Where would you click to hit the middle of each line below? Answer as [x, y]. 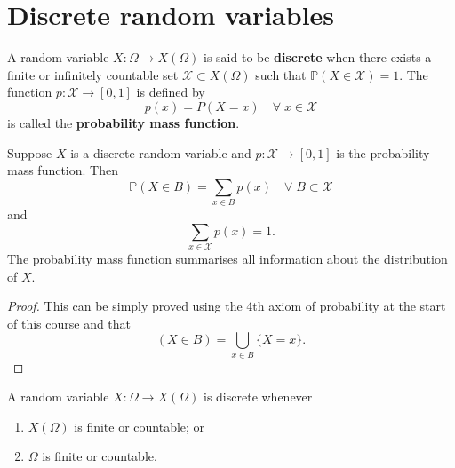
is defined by [171, 92]
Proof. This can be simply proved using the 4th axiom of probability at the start [227, 306]
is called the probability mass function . [124, 122]
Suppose [30, 152]
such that [281, 74]
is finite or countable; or [140, 426]
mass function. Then [63, 170]
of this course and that [69, 323]
